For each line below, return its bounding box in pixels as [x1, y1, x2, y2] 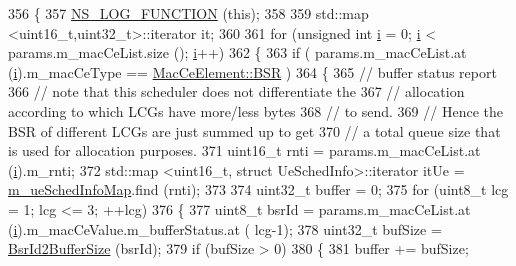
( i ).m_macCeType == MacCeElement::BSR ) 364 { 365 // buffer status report [8, 61, 497, 82]
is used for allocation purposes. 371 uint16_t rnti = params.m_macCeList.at [8, 140, 481, 161]
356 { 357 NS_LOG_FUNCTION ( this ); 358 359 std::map [8, 3, 369, 23]
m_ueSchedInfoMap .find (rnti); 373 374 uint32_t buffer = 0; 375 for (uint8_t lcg [8, 179, 509, 200]
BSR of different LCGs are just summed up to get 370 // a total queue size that [8, 120, 501, 141]
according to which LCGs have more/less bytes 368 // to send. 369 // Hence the [8, 100, 503, 121]
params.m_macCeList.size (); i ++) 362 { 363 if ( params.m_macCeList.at [8, 42, 467, 63]
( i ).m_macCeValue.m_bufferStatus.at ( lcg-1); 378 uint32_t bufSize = [8, 218, 442, 239]
